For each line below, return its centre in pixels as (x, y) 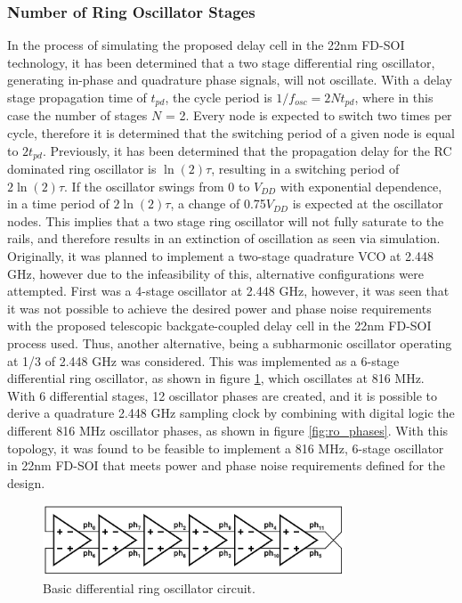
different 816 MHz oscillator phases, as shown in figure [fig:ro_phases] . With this (228, 430)
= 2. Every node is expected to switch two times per (308, 115)
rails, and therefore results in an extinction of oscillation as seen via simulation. (224, 238)
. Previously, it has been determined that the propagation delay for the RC (247, 150)
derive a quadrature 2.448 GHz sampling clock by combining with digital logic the (231, 413)
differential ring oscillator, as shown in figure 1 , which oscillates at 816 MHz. (216, 378)
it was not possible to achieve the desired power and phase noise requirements (219, 308)
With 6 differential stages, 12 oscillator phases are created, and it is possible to (222, 395)
